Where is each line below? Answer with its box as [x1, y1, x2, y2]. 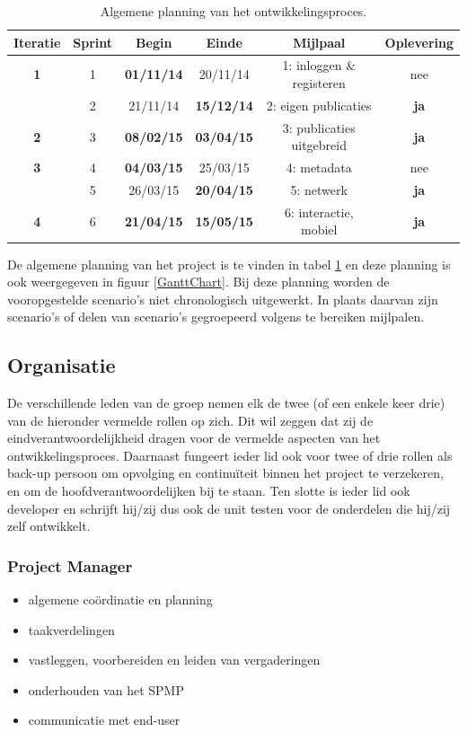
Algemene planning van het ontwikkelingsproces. [100, 2, 367, 20]
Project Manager [7, 554, 133, 577]
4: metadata [286, 158, 352, 177]
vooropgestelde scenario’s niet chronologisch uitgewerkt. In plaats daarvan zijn [7, 289, 438, 308]
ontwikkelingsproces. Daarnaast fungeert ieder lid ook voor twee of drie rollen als [7, 445, 453, 464]
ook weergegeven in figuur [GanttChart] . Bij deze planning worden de [7, 272, 390, 291]
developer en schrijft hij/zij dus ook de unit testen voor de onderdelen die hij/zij [7, 498, 451, 517]
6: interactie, [284, 202, 354, 221]
